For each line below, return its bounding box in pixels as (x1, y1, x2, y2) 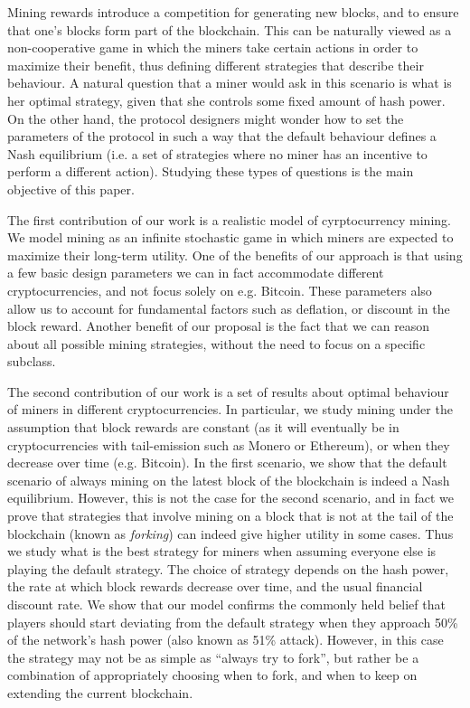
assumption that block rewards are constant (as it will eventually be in (7, 418, 399, 437)
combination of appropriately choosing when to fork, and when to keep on (7, 666, 418, 684)
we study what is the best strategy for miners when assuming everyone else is (7, 542, 437, 561)
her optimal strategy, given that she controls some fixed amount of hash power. (7, 90, 446, 109)
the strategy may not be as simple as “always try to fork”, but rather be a (7, 647, 419, 666)
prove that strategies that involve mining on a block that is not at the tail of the (7, 506, 454, 525)
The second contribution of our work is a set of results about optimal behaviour (7, 382, 449, 401)
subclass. (7, 352, 56, 371)
